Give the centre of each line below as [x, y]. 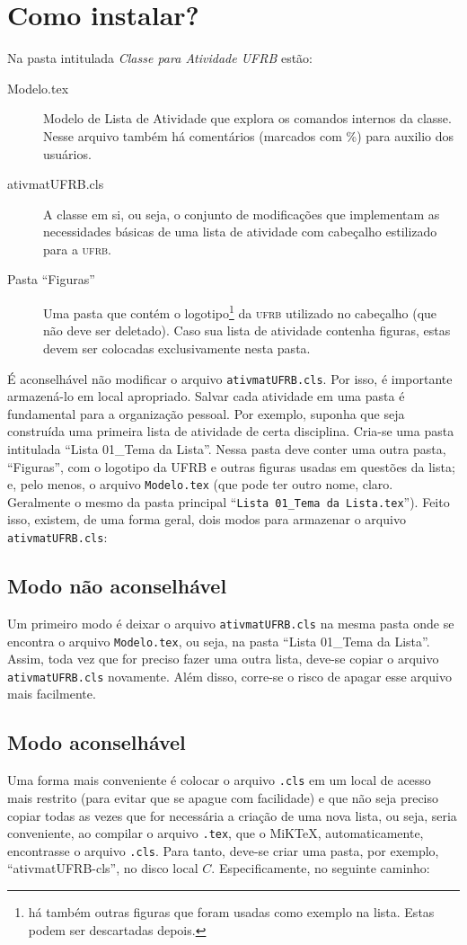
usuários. [67, 153]
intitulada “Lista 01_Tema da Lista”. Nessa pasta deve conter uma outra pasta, [227, 448]
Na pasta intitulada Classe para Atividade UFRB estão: [160, 58]
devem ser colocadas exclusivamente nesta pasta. [177, 348]
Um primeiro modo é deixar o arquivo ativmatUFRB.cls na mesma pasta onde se [231, 623]
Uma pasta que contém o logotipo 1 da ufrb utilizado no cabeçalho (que [240, 312]
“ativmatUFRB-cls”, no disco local [103, 868]
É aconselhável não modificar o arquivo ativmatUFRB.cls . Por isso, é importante [230, 378]
